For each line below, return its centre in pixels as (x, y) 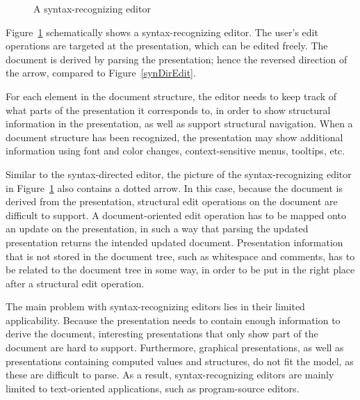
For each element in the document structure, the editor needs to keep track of (171, 96)
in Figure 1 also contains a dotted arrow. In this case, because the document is (174, 187)
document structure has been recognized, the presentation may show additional (174, 137)
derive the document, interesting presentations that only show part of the (162, 334)
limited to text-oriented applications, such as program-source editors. (153, 388)
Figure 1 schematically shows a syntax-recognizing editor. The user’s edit (162, 32)
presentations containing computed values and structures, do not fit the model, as (180, 361)
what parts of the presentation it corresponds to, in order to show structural (168, 110)
